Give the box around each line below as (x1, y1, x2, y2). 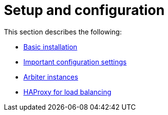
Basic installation (23, 42, 77, 51)
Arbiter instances (23, 72, 78, 81)
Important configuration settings (23, 57, 127, 66)
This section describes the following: (4, 27, 122, 36)
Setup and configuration (4, 2, 165, 18)
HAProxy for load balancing (23, 87, 112, 96)
